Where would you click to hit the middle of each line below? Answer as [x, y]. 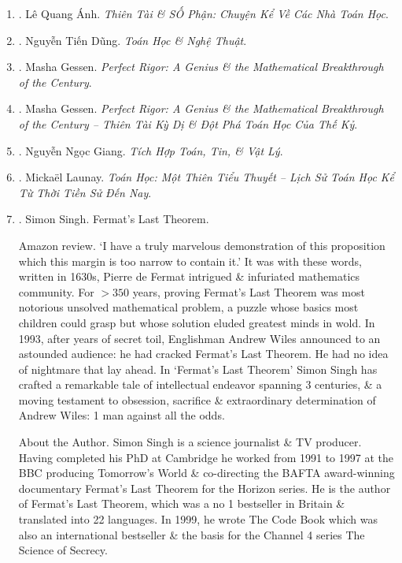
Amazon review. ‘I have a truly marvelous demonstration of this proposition [202, 245]
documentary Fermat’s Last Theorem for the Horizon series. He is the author [205, 488]
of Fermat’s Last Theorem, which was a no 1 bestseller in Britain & [182, 503]
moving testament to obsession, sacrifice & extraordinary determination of [197, 399]
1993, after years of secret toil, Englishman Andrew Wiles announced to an [199, 338]
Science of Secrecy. [63, 550]
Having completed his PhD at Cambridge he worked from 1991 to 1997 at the [206, 457]
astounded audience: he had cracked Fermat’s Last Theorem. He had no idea [203, 354]
